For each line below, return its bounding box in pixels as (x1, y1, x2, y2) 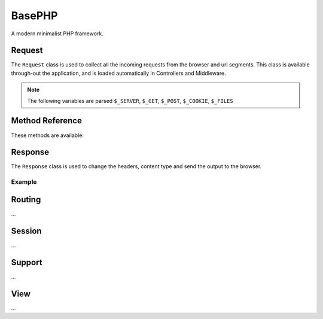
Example (11, 178, 37, 186)
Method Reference (11, 116, 82, 126)
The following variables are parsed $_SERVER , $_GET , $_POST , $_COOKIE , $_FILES (27, 97, 233, 104)
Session (11, 226, 42, 236)
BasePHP (11, 9, 58, 22)
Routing (11, 195, 41, 205)
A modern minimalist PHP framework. (11, 30, 104, 37)
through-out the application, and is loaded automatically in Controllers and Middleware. (11, 69, 227, 77)
